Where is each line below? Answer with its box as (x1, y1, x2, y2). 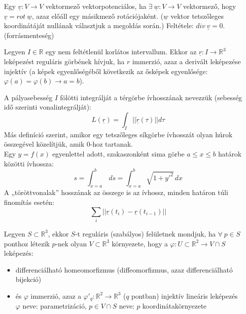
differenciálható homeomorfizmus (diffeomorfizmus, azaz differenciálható (15, 264, 233, 275)
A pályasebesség (4, 92, 53, 102)
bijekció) (15, 274, 41, 284)
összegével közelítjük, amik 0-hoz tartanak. (4, 139, 133, 149)
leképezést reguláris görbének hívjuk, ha (4, 56, 125, 66)
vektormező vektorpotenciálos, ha (45, 1, 146, 11)
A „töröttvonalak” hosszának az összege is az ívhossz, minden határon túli (4, 187, 228, 197)
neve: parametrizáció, (22, 301, 87, 311)
